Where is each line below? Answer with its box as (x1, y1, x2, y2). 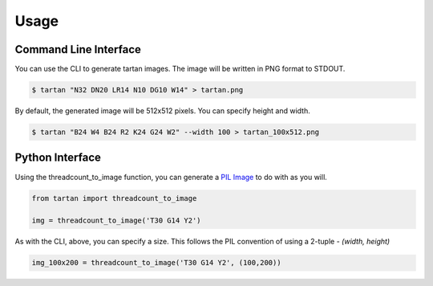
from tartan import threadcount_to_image (31, 194, 197, 202)
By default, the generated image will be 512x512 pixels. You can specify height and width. (14, 106, 310, 116)
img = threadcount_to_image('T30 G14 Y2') (31, 216, 201, 225)
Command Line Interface (14, 43, 142, 56)
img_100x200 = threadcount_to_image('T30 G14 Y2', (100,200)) (31, 258, 281, 268)
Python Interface (14, 151, 102, 165)
